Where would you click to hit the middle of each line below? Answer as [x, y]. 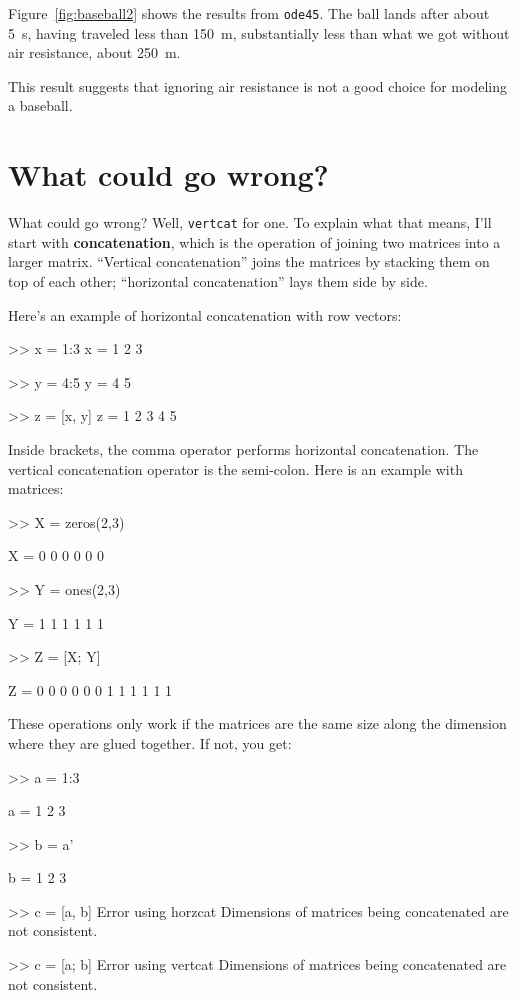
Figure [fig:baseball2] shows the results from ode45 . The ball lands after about [249, 13]
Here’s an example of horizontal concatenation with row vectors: [205, 314]
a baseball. [40, 105]
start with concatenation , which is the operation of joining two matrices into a [254, 241]
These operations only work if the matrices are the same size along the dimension [257, 723]
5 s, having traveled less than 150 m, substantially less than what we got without [259, 32]
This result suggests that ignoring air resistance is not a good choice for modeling [257, 85]
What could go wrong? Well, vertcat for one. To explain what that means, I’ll [250, 222]
